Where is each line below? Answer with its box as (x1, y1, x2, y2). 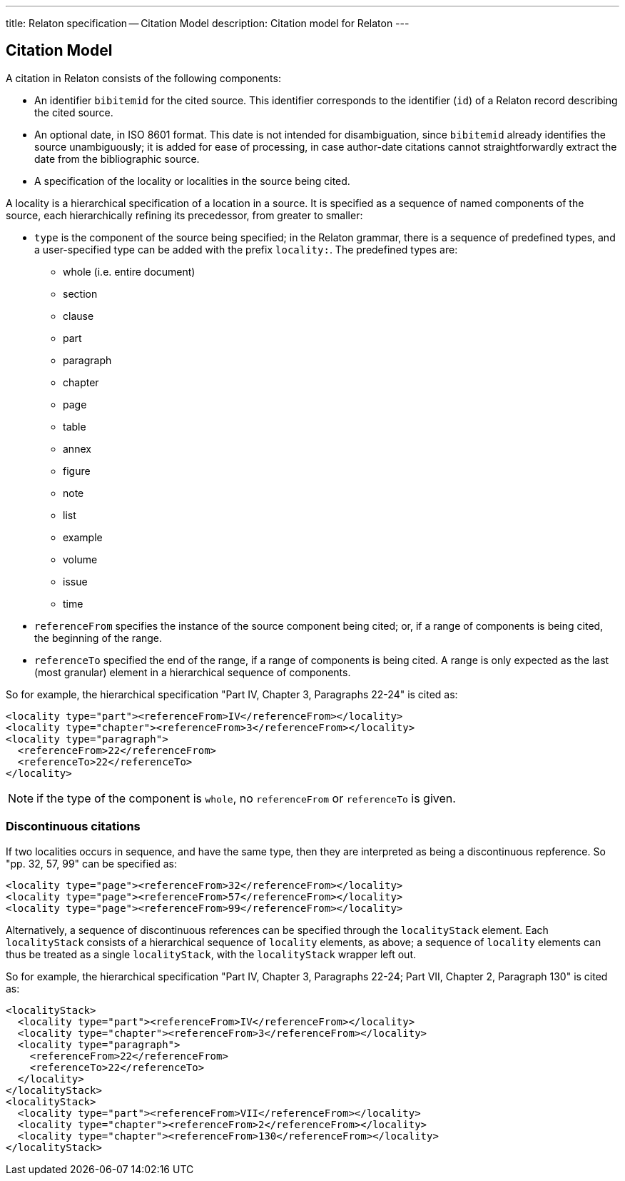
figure (63, 464, 91, 477)
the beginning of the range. (34, 631, 163, 644)
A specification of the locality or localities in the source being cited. (34, 174, 350, 187)
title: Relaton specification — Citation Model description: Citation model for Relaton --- (6, 17, 410, 29)
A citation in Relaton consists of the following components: (6, 71, 281, 84)
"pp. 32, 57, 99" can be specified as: (6, 857, 177, 870)
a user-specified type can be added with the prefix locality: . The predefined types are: (34, 243, 458, 256)
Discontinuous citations (6, 819, 141, 834)
